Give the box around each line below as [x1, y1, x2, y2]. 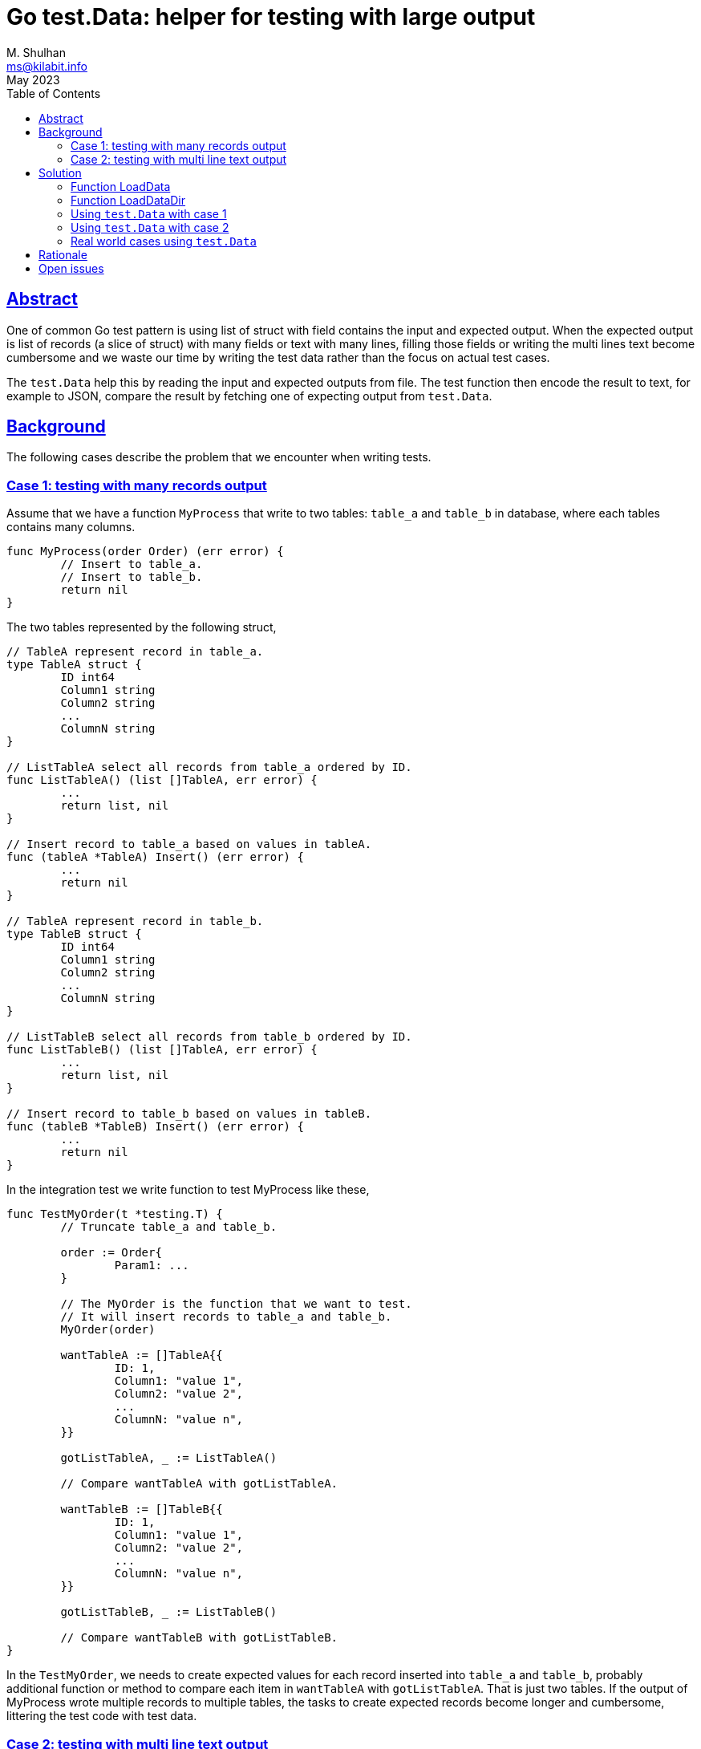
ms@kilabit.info [6, 59, 87, 73]
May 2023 [6, 72, 60, 87]
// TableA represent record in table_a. [6, 645, 264, 659]
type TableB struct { [6, 927, 142, 941]
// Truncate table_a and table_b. [60, 1220, 278, 1234]
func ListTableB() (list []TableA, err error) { [6, 1043, 318, 1057]
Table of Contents [6, 86, 101, 100]
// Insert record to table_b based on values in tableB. [6, 1107, 372, 1121]
